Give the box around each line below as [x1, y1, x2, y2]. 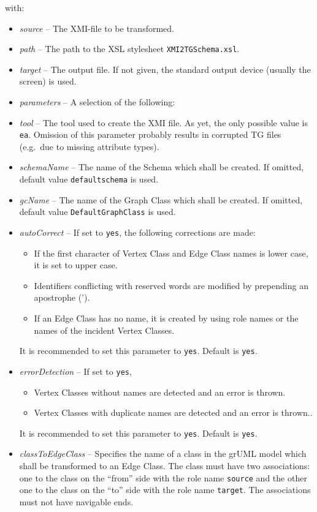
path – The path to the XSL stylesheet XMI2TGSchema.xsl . [19, 42, 240, 55]
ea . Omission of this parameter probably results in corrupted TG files [19, 128, 281, 141]
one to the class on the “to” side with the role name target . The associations [19, 483, 311, 496]
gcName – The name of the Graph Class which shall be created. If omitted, [19, 193, 303, 206]
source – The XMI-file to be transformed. [19, 21, 174, 34]
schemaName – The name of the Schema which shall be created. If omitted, [19, 160, 304, 173]
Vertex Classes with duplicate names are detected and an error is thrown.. [34, 406, 313, 419]
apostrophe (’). [34, 291, 90, 304]
